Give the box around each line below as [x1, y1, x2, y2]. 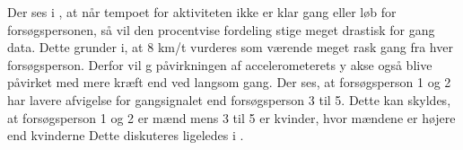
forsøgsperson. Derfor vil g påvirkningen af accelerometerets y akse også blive [7, 55, 432, 74]
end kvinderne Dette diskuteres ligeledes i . [7, 126, 244, 145]
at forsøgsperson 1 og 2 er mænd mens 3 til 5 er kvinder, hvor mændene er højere [7, 108, 456, 127]
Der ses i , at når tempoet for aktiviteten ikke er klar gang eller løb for [7, 3, 397, 21]
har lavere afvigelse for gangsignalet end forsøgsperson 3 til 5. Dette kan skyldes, [7, 90, 451, 109]
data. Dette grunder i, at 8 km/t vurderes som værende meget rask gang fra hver [7, 38, 453, 57]
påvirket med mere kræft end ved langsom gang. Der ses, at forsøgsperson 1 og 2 [7, 73, 451, 92]
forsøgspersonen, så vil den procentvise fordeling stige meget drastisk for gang [7, 20, 435, 39]
